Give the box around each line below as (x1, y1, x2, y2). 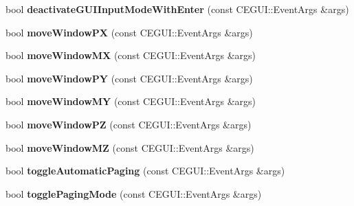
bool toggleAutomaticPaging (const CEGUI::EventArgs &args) (5, 163, 285, 178)
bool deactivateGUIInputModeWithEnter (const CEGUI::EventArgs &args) (5, 2, 349, 16)
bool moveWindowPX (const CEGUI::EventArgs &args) (5, 25, 253, 39)
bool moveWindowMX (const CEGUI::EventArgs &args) (5, 48, 256, 62)
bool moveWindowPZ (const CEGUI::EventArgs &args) (5, 117, 252, 131)
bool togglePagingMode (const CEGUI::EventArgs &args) (5, 186, 262, 201)
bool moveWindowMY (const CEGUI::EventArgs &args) (5, 94, 256, 108)
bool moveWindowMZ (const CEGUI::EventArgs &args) (5, 140, 254, 154)
